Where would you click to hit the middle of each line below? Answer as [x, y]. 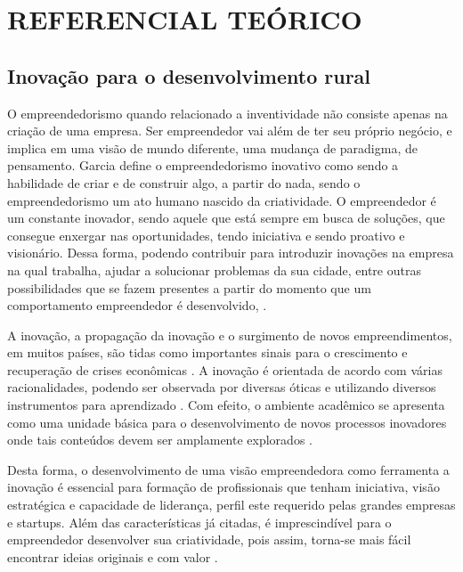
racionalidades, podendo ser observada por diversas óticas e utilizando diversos [222, 387]
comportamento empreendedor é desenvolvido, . [137, 305]
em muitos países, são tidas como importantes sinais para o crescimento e [207, 352]
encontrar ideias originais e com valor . [113, 556]
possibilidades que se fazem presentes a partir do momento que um [189, 287]
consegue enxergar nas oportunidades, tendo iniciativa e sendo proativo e [206, 235]
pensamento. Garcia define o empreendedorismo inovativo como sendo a [203, 165]
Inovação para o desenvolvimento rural [189, 75]
